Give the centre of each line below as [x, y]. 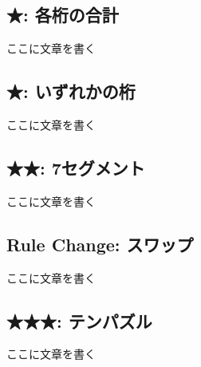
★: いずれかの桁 [71, 91]
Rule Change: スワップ [100, 244]
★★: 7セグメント [76, 167]
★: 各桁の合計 [63, 15]
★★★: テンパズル [79, 320]
